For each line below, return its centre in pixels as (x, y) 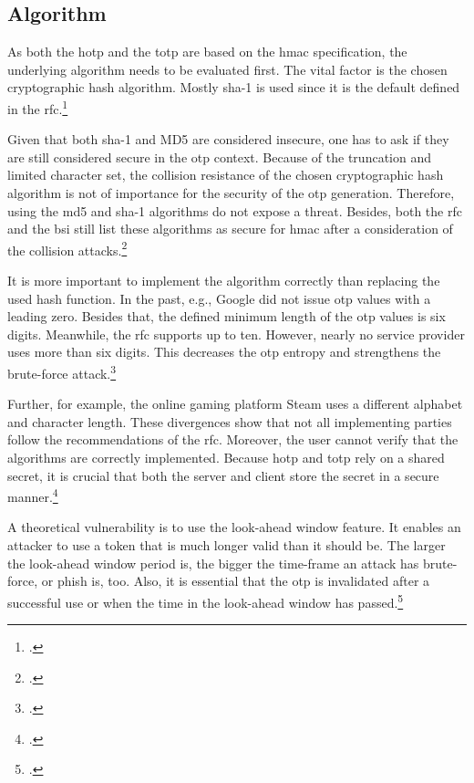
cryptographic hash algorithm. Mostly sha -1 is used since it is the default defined (234, 87)
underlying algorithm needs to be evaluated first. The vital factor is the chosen (227, 69)
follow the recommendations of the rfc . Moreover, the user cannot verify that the (233, 439)
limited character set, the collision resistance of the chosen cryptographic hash (226, 175)
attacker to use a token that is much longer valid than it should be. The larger (227, 545)
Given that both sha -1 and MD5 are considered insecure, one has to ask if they (228, 139)
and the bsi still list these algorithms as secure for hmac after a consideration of (230, 229)
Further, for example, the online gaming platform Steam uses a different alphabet (235, 404)
